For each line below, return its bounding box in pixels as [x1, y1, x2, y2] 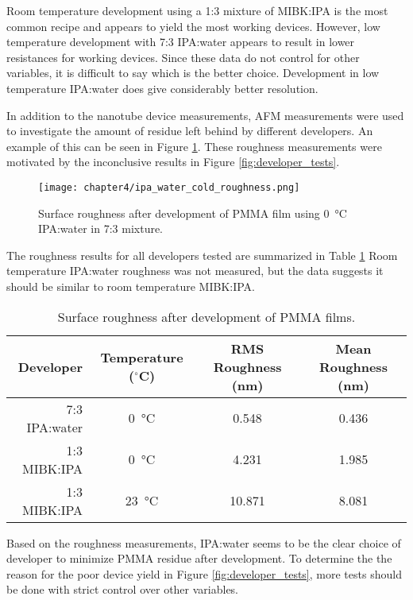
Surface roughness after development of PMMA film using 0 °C [38, 204, 347, 221]
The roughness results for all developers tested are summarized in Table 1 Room [6, 246, 398, 263]
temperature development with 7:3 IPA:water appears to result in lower [6, 33, 355, 50]
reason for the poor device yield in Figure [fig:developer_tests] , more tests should [6, 565, 402, 582]
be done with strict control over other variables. [6, 581, 239, 598]
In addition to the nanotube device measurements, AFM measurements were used [6, 106, 404, 123]
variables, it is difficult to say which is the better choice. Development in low [6, 64, 380, 81]
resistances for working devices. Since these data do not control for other [6, 48, 360, 65]
